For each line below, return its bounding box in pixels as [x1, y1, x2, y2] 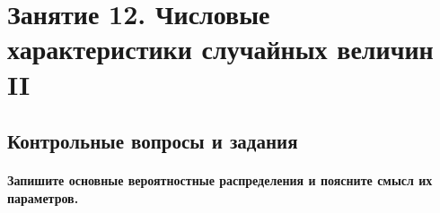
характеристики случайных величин [7, 30, 434, 67]
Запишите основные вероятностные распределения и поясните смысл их [7, 171, 433, 190]
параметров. [7, 188, 79, 207]
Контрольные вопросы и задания [7, 127, 298, 155]
